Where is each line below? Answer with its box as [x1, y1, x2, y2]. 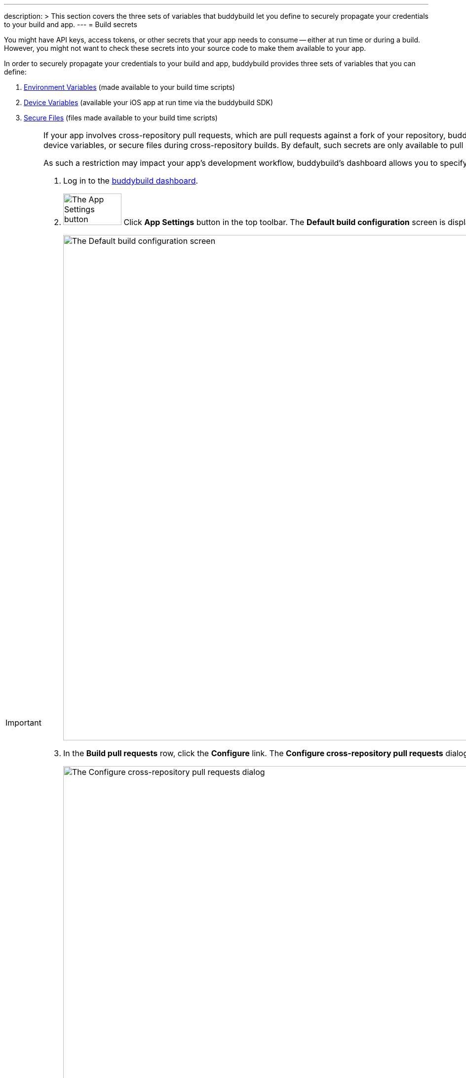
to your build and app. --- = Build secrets [4, 20, 137, 29]
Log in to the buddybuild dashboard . [63, 176, 198, 186]
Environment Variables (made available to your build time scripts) [24, 83, 235, 91]
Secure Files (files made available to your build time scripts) [24, 114, 218, 122]
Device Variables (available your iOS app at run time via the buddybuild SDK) [24, 98, 273, 107]
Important [5, 718, 41, 728]
